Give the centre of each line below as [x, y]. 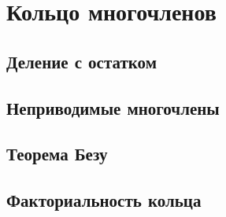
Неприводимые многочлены [113, 107]
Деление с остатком [82, 61]
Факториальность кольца [104, 200]
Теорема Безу [57, 154]
